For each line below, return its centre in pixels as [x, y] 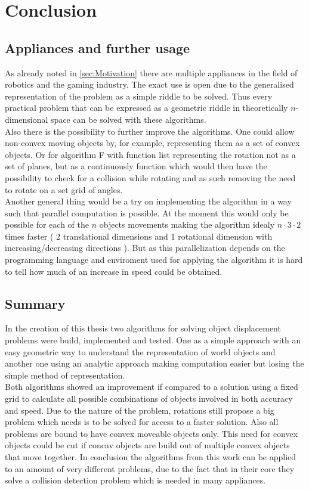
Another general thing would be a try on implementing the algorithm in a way [148, 201]
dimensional [27, 119]
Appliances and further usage [98, 47]
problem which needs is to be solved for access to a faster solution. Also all [142, 422]
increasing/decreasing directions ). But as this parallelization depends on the [145, 248]
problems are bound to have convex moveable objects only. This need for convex [152, 433]
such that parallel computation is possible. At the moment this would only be [147, 213]
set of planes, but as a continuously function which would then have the [136, 166]
